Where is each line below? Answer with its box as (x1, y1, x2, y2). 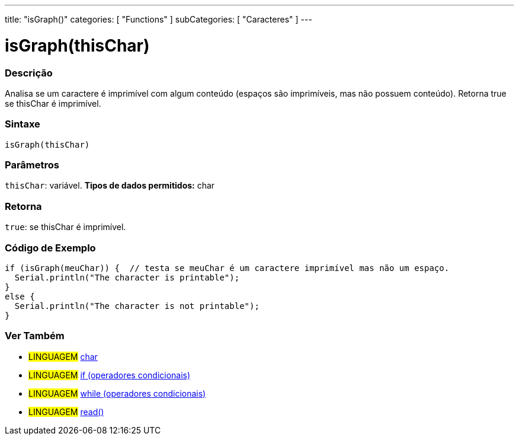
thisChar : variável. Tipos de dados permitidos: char (5, 180, 215, 191)
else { (5, 291, 35, 301)
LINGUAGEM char (28, 351, 98, 362)
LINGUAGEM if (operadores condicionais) (28, 369, 191, 380)
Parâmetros (5, 159, 59, 171)
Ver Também (5, 330, 65, 342)
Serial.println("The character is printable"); (14, 272, 240, 282)
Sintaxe (5, 118, 40, 130)
